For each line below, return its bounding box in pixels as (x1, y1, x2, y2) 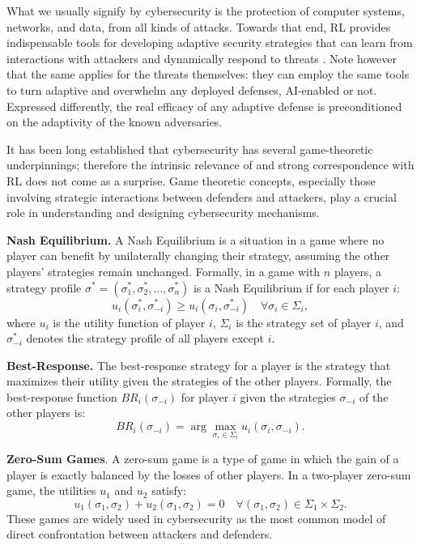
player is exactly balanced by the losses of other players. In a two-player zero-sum (6, 466, 411, 483)
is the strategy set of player (236, 313, 372, 330)
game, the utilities (6, 482, 96, 499)
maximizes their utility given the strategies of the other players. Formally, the (6, 373, 392, 390)
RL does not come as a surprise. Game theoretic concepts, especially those (6, 172, 376, 189)
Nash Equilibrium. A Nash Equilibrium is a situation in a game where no (6, 231, 385, 248)
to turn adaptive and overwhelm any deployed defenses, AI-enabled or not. (6, 81, 377, 98)
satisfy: (151, 482, 187, 499)
